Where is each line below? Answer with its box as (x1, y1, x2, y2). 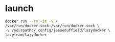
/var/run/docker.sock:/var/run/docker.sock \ (5, 23, 99, 28)
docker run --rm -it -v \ (5, 19, 58, 24)
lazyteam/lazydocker (5, 32, 47, 37)
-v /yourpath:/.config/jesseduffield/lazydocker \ (5, 28, 111, 33)
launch (5, 3, 34, 14)
